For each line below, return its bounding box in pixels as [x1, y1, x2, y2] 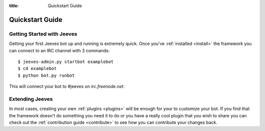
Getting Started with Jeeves [9, 30, 78, 37]
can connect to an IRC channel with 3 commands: [9, 47, 110, 53]
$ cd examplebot [18, 66, 57, 71]
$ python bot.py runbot [18, 72, 75, 78]
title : [9, 3, 19, 8]
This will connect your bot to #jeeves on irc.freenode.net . [9, 84, 125, 89]
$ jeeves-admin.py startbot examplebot [18, 59, 114, 65]
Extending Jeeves [9, 95, 53, 102]
